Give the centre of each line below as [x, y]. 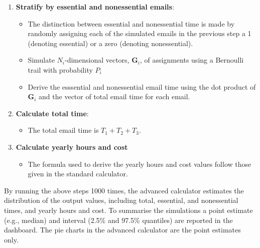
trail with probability [60, 69]
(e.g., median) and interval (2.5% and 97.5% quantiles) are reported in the [118, 220]
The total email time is [63, 130]
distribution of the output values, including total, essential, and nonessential [121, 200]
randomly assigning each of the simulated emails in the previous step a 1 [140, 33]
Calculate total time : [52, 113]
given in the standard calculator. [78, 174]
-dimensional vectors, [97, 60]
